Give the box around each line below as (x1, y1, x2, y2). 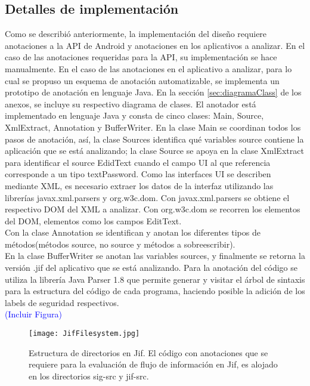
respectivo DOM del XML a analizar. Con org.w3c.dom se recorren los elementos (5, 203, 300, 215)
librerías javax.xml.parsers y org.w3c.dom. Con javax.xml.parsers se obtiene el (5, 191, 290, 203)
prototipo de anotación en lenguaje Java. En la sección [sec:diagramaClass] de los (5, 86, 302, 98)
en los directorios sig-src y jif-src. (29, 369, 149, 382)
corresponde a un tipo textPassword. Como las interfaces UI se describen (5, 168, 271, 180)
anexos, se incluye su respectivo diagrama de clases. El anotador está (5, 97, 256, 110)
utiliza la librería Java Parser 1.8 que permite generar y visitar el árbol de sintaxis (5, 273, 305, 285)
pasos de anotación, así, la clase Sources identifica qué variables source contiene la (5, 132, 304, 145)
